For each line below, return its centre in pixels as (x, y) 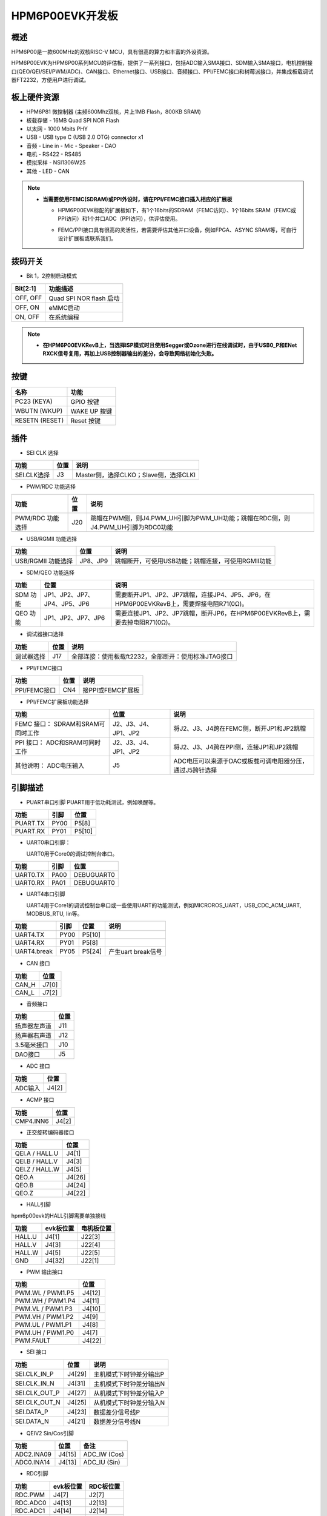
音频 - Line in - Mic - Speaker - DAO (71, 146)
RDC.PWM (30, 1495)
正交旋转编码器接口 (50, 1132)
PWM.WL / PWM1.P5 (45, 1293)
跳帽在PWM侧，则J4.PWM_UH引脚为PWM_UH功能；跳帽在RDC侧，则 (190, 518)
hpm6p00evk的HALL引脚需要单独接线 (58, 1215)
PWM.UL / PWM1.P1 (43, 1325)
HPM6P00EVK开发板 (64, 16)
